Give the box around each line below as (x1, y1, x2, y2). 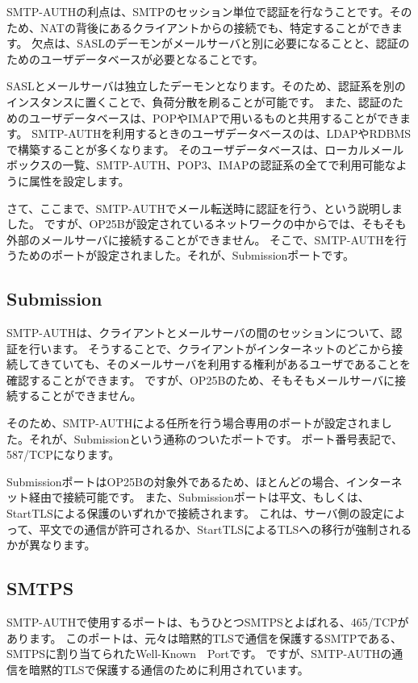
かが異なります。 (6, 536, 96, 553)
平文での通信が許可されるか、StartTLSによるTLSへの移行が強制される (39, 520, 412, 537)
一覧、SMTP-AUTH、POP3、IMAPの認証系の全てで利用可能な (62, 156, 396, 173)
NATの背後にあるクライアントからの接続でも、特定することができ (40, 19, 391, 35)
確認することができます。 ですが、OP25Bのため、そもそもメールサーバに (6, 371, 395, 388)
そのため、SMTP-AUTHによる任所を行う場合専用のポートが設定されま (6, 414, 381, 431)
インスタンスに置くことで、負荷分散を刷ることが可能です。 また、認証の (6, 93, 392, 110)
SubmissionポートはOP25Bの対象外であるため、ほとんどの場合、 (6, 473, 346, 489)
